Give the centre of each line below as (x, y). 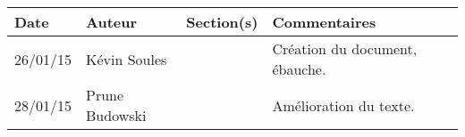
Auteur (112, 22)
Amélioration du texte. (343, 105)
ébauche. (299, 69)
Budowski (116, 115)
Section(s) (222, 22)
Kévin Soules (127, 59)
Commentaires (324, 22)
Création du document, (345, 48)
